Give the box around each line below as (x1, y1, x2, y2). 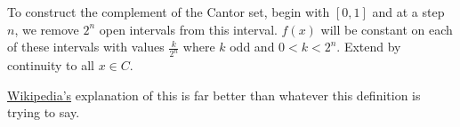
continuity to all (7, 56, 95, 75)
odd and (230, 37, 275, 56)
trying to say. (7, 103, 80, 122)
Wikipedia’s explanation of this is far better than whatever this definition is (7, 85, 421, 104)
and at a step (372, 3, 445, 20)
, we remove (14, 20, 79, 38)
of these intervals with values (7, 37, 165, 56)
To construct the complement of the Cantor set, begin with (7, 3, 330, 20)
